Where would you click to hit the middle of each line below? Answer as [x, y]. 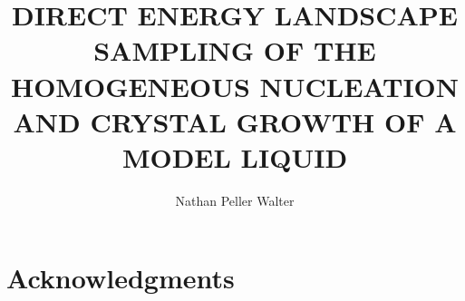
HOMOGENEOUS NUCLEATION [235, 86]
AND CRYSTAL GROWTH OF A [235, 121]
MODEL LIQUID [235, 156]
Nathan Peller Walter [235, 200]
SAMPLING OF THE [235, 50]
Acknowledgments [121, 278]
